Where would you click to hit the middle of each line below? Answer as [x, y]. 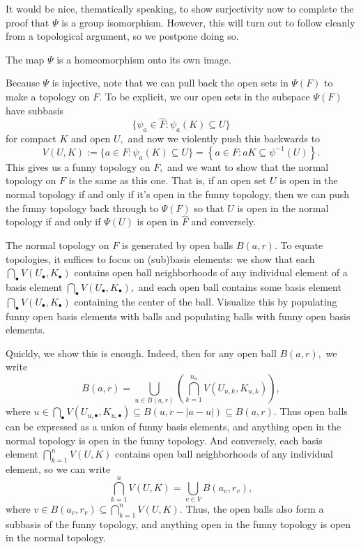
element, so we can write [58, 469]
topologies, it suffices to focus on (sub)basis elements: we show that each [160, 258]
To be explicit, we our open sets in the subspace [207, 96]
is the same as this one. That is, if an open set [168, 180]
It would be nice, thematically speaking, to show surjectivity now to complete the [180, 8]
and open [91, 138]
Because [23, 83]
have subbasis [35, 110]
